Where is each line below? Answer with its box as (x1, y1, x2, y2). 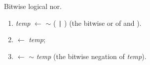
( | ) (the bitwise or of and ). (53, 17, 142, 28)
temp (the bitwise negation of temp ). (36, 51, 147, 61)
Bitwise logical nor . (4, 1, 62, 11)
